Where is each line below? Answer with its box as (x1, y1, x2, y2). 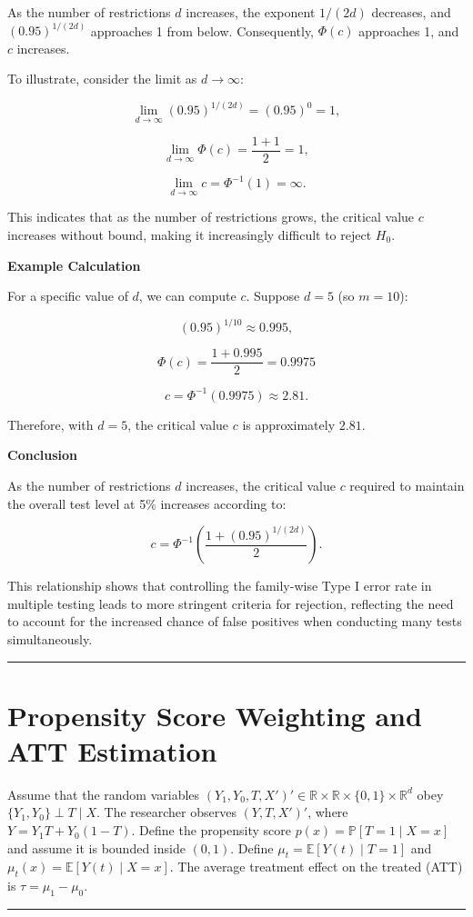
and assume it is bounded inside (7, 838, 186, 857)
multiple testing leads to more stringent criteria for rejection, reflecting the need (7, 593, 454, 613)
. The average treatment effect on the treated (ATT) (169, 857, 463, 876)
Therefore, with (7, 414, 94, 434)
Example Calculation (7, 255, 141, 274)
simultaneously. (7, 629, 93, 648)
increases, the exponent (186, 3, 316, 21)
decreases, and (371, 3, 451, 21)
